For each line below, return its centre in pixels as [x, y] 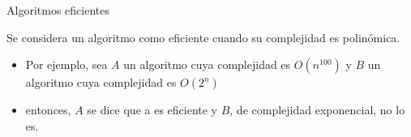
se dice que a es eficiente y [152, 110]
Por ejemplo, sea [66, 64]
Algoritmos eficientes [58, 10]
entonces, [48, 110]
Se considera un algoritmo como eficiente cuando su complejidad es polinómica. [203, 37]
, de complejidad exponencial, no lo [317, 110]
